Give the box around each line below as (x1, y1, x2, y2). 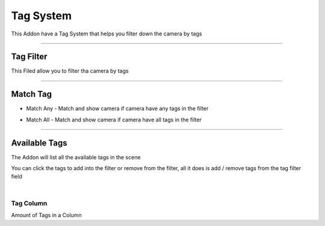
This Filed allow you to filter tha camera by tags (11, 67, 129, 75)
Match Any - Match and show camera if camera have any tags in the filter (26, 105, 209, 112)
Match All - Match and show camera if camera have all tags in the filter (26, 116, 202, 123)
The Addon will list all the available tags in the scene (11, 153, 141, 160)
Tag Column (11, 199, 48, 207)
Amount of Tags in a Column (11, 211, 82, 219)
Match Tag (11, 89, 52, 99)
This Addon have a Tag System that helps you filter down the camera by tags (11, 30, 202, 37)
